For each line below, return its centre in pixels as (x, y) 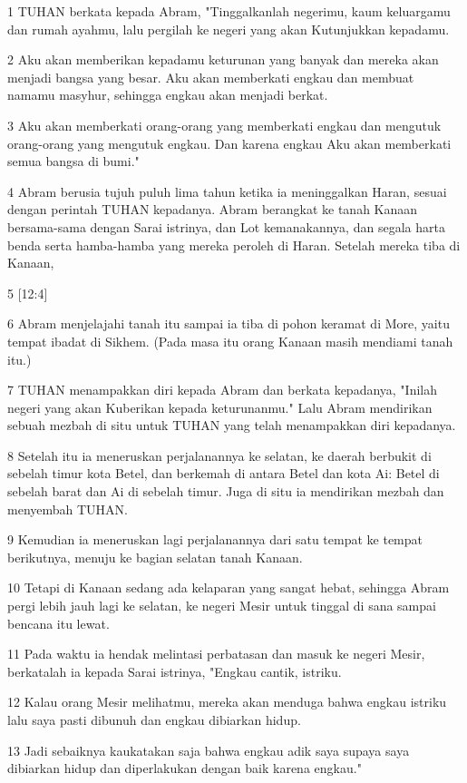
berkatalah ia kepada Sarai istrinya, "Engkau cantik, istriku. (175, 671)
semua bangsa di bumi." (73, 161)
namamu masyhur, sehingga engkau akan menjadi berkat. (168, 95)
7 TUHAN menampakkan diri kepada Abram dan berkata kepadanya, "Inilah (223, 390)
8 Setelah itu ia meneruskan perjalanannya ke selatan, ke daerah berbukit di (219, 455)
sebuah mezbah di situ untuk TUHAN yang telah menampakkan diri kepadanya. (232, 425)
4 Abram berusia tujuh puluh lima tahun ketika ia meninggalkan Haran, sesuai (227, 191)
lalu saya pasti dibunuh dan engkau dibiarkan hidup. (154, 719)
